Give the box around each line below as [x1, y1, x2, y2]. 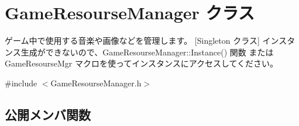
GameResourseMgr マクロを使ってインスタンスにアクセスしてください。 [5, 57, 279, 69]
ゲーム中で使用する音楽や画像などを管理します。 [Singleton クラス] [5, 34, 260, 47]
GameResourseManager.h [50, 76, 142, 89]
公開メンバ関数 [5, 105, 91, 123]
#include [5, 76, 37, 89]
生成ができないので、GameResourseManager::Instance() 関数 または [20, 45, 274, 58]
